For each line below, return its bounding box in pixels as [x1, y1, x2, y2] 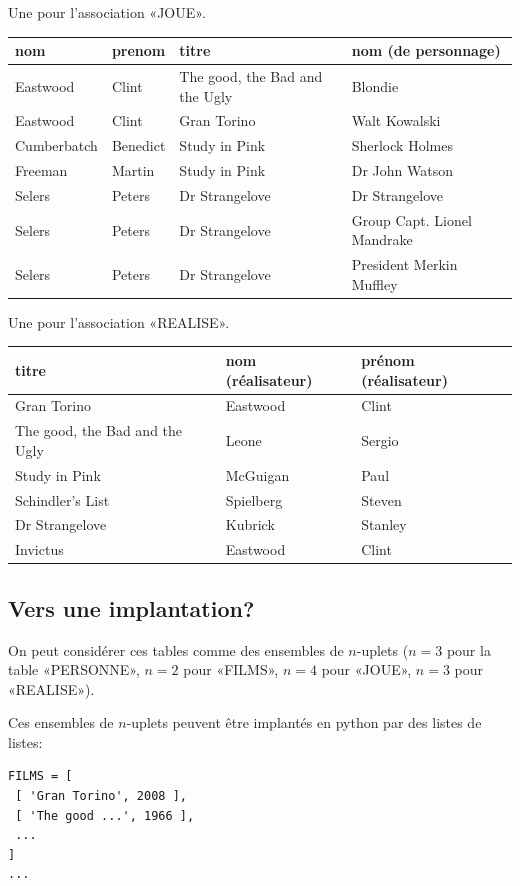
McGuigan [225, 464, 290, 485]
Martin [111, 160, 155, 181]
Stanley [361, 514, 407, 535]
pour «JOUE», [321, 659, 412, 680]
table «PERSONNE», [8, 659, 140, 680]
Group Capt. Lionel [351, 209, 472, 230]
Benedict [111, 135, 166, 156]
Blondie [351, 75, 399, 96]
